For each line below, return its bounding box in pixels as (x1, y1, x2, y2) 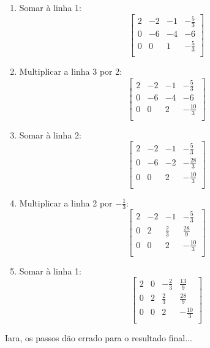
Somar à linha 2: (19, 128, 81, 141)
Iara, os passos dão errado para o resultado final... (5, 331, 192, 344)
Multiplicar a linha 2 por (19, 196, 113, 209)
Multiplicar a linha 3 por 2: (19, 65, 122, 78)
